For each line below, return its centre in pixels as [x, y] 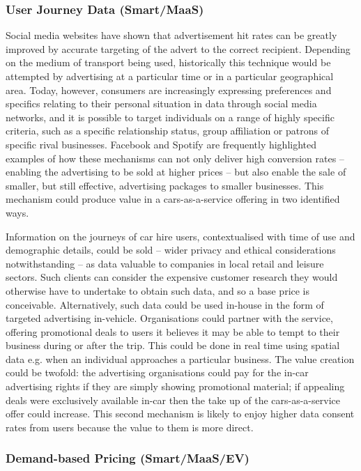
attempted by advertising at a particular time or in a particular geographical [170, 76]
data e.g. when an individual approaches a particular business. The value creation [180, 358]
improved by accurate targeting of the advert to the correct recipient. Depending [178, 48]
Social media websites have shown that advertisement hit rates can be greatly [171, 35]
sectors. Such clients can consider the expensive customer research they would [172, 277]
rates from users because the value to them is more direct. [130, 427]
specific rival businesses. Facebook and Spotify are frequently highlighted [161, 144]
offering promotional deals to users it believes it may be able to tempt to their [173, 331]
